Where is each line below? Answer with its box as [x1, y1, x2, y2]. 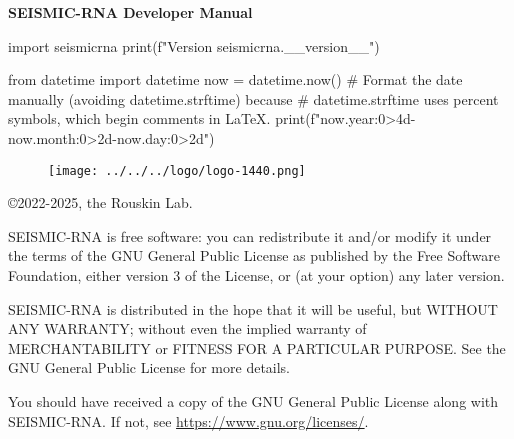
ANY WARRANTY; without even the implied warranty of [8, 318, 367, 339]
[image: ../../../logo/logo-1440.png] [48, 163, 306, 178]
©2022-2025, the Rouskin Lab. [8, 192, 193, 213]
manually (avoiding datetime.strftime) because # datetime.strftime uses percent [8, 88, 499, 109]
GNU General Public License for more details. [8, 357, 291, 378]
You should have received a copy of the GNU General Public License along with [8, 390, 499, 411]
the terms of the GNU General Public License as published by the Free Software [8, 245, 501, 266]
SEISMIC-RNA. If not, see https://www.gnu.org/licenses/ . [8, 410, 369, 431]
